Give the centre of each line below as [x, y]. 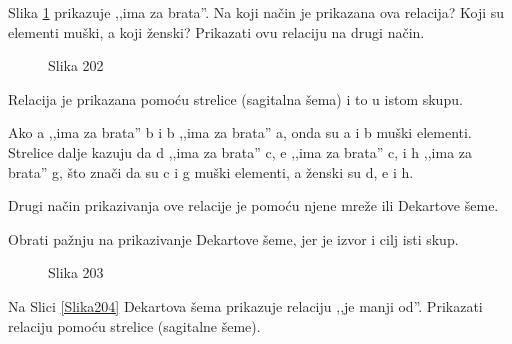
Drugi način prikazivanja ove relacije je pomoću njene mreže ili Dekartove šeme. [253, 205]
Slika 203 [76, 272]
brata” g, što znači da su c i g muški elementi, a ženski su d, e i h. [211, 171]
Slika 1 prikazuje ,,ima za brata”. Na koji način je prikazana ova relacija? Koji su [256, 12]
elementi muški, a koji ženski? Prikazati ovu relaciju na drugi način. [216, 31]
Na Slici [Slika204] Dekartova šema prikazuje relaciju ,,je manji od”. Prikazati [245, 305]
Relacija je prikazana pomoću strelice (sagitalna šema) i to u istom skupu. [235, 98]
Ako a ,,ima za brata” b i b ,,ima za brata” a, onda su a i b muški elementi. [240, 132]
